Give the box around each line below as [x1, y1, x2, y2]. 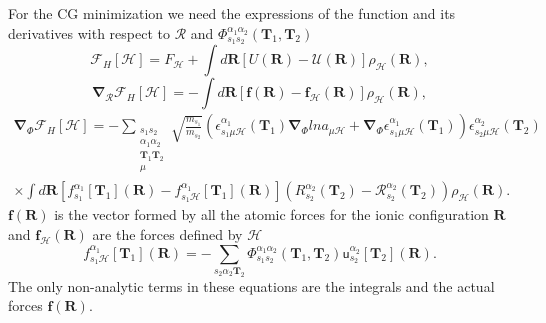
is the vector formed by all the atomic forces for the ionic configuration [54, 204, 489, 225]
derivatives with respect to [8, 22, 170, 43]
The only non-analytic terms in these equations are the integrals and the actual [8, 275, 495, 296]
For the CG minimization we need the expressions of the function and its [8, 3, 456, 23]
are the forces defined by [92, 223, 243, 244]
